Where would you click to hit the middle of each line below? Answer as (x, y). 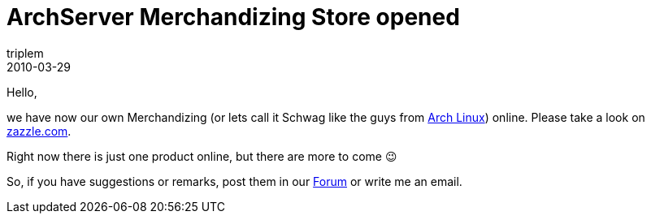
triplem (25, 53)
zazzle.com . (39, 131)
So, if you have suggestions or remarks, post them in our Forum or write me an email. (234, 181)
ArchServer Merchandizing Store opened (233, 17)
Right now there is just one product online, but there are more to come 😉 (202, 156)
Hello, (22, 92)
